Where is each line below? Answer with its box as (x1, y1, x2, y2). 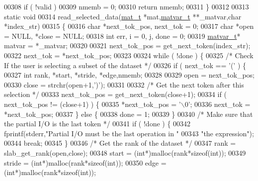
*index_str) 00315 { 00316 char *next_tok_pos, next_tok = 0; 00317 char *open (4, 21, 254, 31)
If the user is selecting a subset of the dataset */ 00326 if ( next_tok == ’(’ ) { (4, 60, 246, 70)
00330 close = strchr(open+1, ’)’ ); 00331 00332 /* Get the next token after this (4, 79, 244, 90)
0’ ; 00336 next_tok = (184, 98, 251, 109)
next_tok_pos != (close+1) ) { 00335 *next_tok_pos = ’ (4, 98, 181, 109)
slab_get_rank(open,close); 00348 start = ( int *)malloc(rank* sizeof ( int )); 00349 (4, 147, 246, 158)
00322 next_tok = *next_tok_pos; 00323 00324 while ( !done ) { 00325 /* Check (4, 50, 254, 60)
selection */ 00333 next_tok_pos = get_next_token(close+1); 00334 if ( (4, 89, 227, 99)
